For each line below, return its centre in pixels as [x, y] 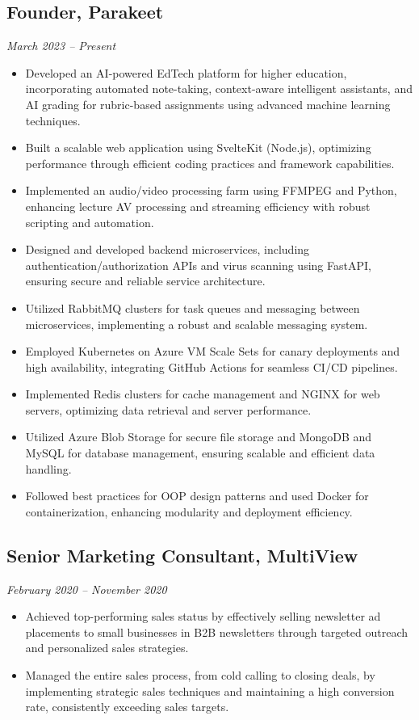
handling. [48, 468]
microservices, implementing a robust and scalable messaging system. [197, 324]
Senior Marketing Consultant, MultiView [182, 555]
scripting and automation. [90, 222]
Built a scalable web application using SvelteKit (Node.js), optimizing [198, 147]
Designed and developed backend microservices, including [168, 249]
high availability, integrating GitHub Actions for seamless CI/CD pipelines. [212, 366]
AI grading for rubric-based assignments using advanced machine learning [208, 104]
